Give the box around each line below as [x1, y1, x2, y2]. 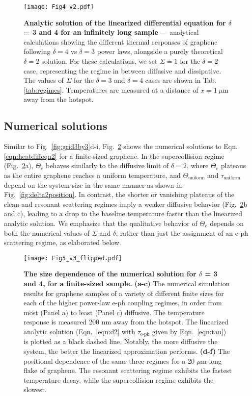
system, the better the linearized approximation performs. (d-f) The [24, 346, 230, 356]
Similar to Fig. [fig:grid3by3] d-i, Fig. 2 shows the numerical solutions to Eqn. [4, 141, 238, 151]
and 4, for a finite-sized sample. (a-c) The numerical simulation [24, 278, 230, 288]
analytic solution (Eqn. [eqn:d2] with [24, 326, 136, 336]
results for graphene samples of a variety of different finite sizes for [24, 288, 224, 298]
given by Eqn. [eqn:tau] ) [152, 326, 226, 336]
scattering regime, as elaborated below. [4, 237, 121, 247]
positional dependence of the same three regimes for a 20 [24, 355, 195, 366]
